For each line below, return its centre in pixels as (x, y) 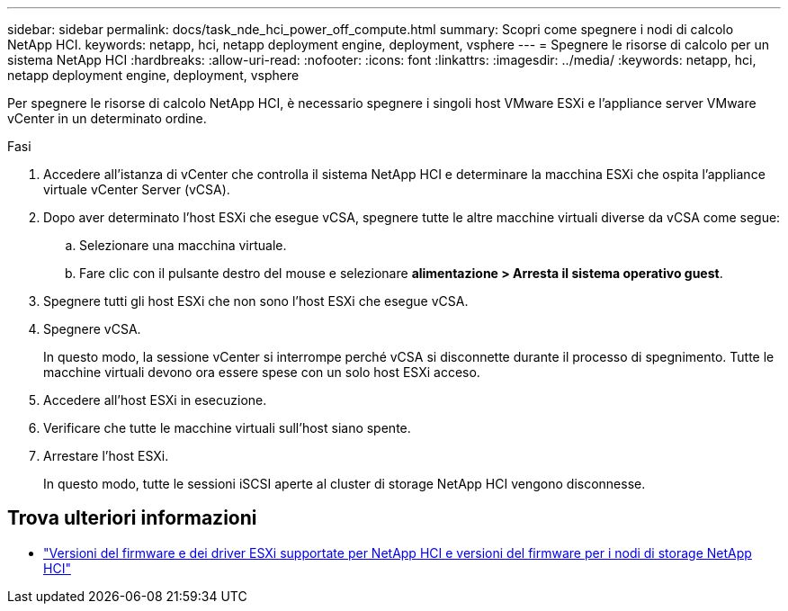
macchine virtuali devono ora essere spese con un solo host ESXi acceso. (262, 372)
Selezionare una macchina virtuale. (183, 245)
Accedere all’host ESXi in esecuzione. (155, 400)
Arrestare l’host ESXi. (106, 456)
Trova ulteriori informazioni (132, 518)
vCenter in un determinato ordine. (107, 118)
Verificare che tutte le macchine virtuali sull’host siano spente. (227, 428)
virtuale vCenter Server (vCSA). (137, 189)
